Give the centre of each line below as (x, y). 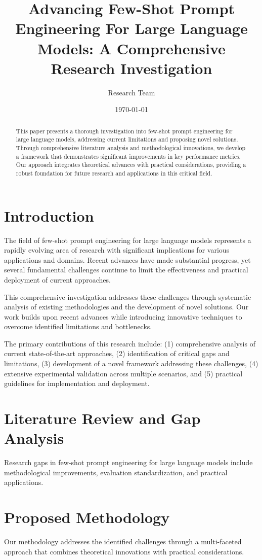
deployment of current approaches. (57, 279)
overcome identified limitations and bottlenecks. (78, 326)
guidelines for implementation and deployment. (77, 383)
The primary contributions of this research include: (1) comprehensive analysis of (130, 343)
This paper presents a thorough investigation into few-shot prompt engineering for (124, 131)
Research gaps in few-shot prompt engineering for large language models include (128, 462)
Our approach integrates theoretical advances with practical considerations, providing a (131, 165)
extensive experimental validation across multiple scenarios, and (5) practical (123, 373)
